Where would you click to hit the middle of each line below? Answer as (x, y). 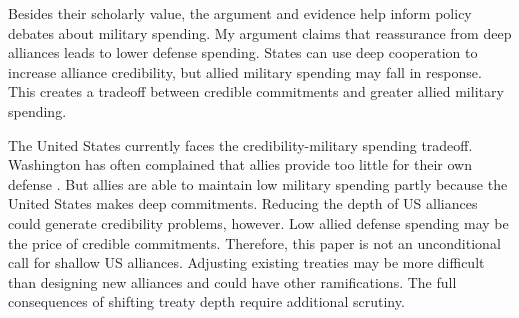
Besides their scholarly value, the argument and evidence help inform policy (240, 13)
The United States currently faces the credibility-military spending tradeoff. (240, 144)
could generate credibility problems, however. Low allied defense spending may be (258, 222)
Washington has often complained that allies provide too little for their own (240, 164)
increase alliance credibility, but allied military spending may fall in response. (245, 71)
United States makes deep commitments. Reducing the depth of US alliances (243, 203)
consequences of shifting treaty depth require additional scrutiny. (206, 301)
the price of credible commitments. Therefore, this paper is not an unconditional (254, 242)
